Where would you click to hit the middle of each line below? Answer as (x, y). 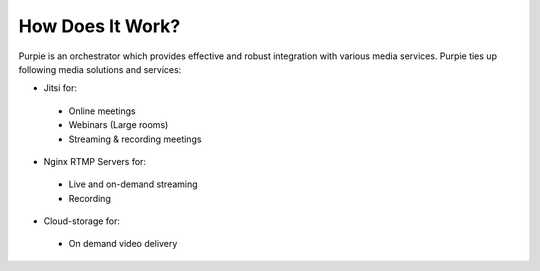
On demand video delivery (123, 244)
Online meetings (102, 111)
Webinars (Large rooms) (118, 125)
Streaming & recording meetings (135, 139)
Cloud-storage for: (81, 221)
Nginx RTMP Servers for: (95, 161)
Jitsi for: (60, 88)
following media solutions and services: (100, 69)
